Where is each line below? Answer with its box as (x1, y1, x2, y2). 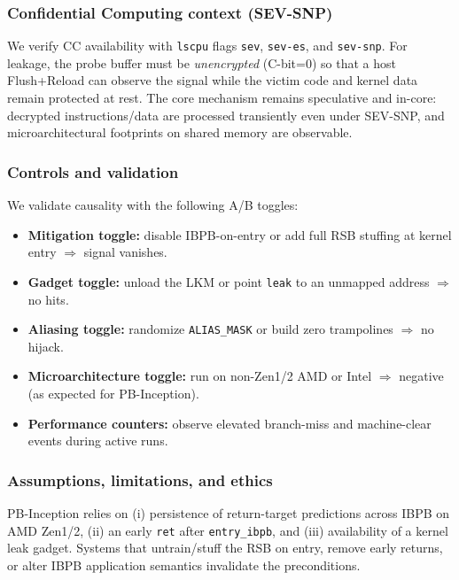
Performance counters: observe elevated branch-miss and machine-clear (27, 414, 432, 432)
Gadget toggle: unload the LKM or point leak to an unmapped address (27, 272, 430, 290)
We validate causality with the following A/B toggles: (7, 196, 299, 214)
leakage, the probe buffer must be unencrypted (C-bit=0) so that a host (7, 53, 396, 72)
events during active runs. (27, 431, 168, 450)
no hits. (27, 290, 69, 308)
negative (399, 367, 444, 385)
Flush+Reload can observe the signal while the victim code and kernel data (7, 71, 418, 89)
